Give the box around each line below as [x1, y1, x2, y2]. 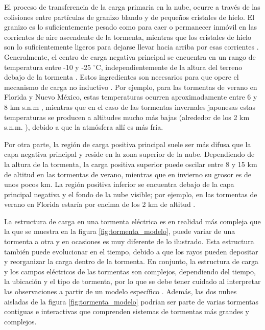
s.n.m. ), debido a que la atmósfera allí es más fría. [4, 122, 163, 132]
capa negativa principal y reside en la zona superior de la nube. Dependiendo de [4, 149, 255, 159]
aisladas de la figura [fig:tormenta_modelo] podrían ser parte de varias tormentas [4, 296, 259, 307]
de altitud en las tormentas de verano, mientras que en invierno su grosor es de [4, 169, 252, 179]
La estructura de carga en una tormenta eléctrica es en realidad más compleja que [4, 216, 261, 226]
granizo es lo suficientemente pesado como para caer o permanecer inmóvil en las [4, 21, 257, 32]
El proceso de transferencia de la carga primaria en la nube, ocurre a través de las [4, 2, 260, 12]
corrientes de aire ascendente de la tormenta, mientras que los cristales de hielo [4, 31, 252, 42]
